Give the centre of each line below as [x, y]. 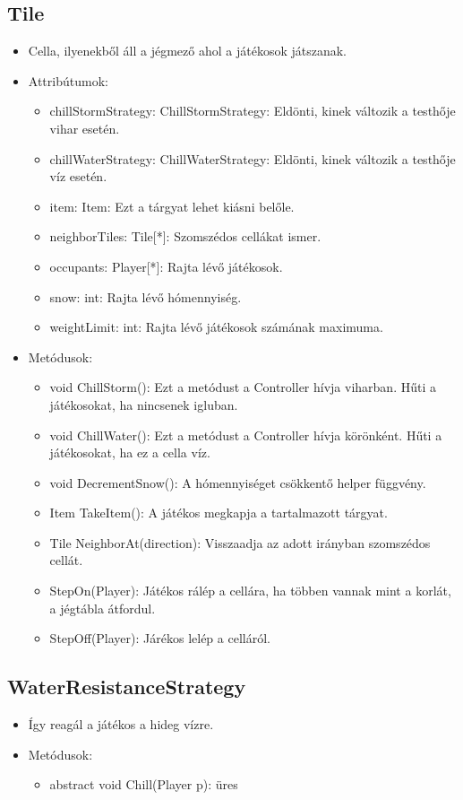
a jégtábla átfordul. [103, 608]
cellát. [66, 560]
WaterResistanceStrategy [127, 687]
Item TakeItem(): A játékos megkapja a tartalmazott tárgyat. [219, 513]
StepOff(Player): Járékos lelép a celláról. [160, 638]
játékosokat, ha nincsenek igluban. [144, 404]
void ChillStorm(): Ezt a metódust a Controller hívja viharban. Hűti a [243, 387]
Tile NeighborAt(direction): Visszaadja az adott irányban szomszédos [240, 542]
